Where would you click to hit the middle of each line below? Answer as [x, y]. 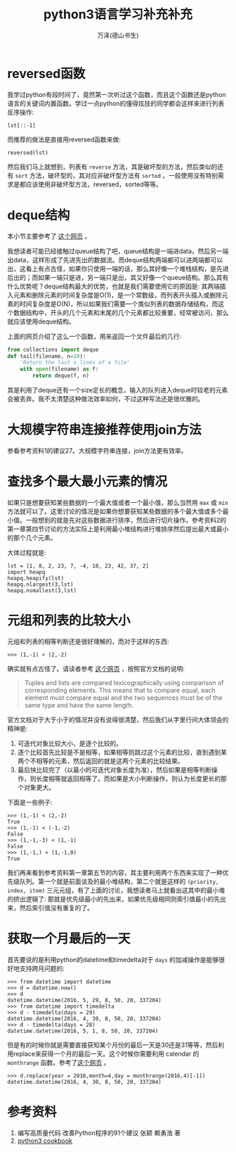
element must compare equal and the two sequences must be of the [123, 698]
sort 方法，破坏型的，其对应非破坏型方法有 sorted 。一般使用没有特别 [117, 175]
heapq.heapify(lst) [36, 578]
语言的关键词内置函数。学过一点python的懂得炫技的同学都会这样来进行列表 [116, 103]
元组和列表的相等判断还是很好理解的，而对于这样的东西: [88, 641]
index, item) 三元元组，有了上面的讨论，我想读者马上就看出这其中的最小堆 [116, 890]
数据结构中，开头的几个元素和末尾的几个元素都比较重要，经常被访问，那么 [121, 312]
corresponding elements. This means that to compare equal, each [120, 690]
